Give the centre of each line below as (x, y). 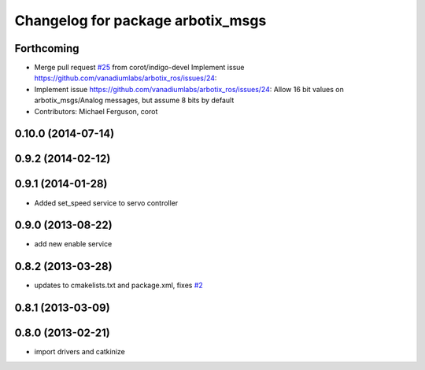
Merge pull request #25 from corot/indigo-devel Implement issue (139, 68)
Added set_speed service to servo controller (106, 203)
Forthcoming (47, 48)
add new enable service (73, 244)
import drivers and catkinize (79, 352)
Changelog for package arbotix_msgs (140, 20)
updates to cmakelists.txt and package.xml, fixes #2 (119, 285)
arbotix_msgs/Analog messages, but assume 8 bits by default (134, 100)
